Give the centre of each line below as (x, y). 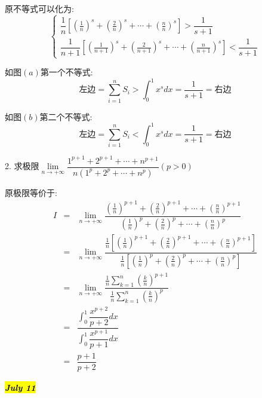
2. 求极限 (22, 166)
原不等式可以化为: (39, 8)
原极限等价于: (31, 192)
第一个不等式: (67, 72)
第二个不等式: (66, 116)
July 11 (20, 388)
